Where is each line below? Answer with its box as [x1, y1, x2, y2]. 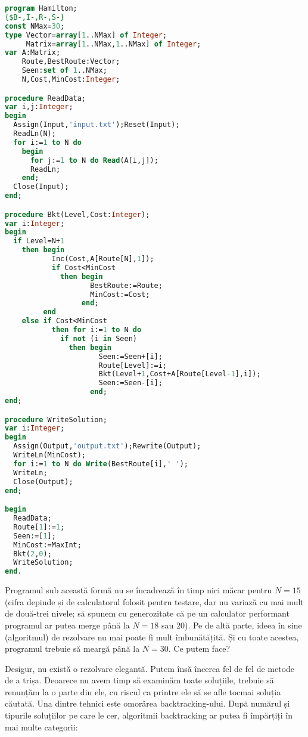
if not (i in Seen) [60, 334, 137, 343]
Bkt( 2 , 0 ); [13, 549, 52, 558]
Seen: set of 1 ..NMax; [21, 66, 107, 75]
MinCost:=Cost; [90, 290, 150, 299]
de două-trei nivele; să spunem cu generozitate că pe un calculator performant [5, 607, 290, 620]
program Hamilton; [5, 4, 77, 13]
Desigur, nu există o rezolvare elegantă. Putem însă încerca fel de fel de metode [5, 662, 295, 674]
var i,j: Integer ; [5, 103, 73, 112]
